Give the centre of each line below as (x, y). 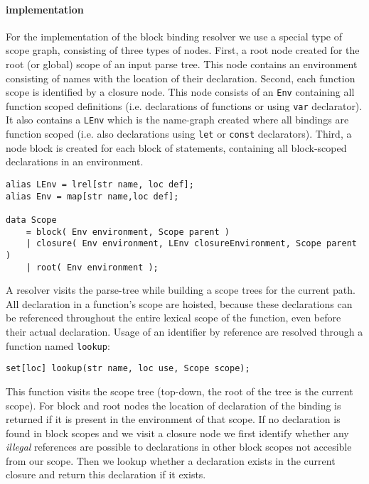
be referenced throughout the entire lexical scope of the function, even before (173, 318)
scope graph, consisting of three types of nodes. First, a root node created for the (183, 50)
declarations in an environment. (75, 161)
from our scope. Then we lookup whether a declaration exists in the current (171, 460)
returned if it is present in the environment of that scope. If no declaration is (173, 419)
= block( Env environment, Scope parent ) (128, 232)
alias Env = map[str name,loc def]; (92, 196)
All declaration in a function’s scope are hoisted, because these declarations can (179, 303)
